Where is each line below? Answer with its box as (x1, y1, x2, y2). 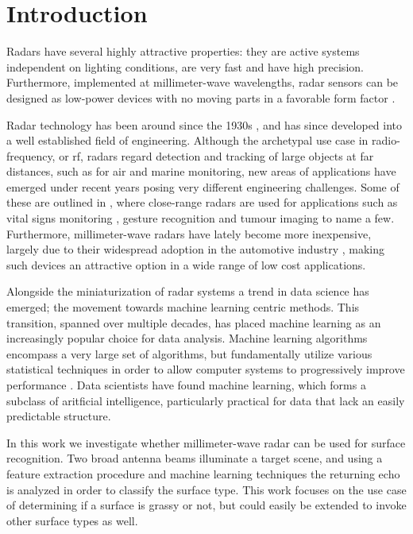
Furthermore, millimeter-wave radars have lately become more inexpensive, (6, 225, 372, 242)
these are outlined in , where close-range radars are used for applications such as (6, 194, 398, 211)
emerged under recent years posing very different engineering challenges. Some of (6, 178, 399, 195)
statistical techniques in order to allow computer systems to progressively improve (6, 361, 405, 377)
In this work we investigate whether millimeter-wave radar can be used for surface (6, 434, 406, 451)
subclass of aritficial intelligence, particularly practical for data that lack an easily (6, 392, 405, 408)
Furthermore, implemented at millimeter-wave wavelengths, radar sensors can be (6, 74, 399, 91)
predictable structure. (6, 408, 111, 424)
